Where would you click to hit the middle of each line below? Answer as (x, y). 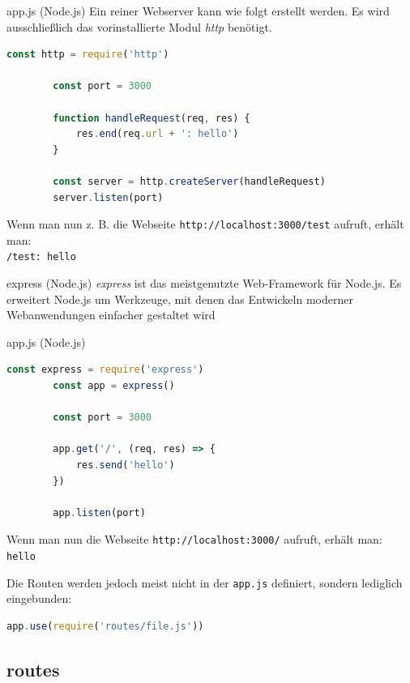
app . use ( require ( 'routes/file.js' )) (105, 626)
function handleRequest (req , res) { (152, 118)
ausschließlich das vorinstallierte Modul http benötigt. (139, 26)
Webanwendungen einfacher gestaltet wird (111, 315)
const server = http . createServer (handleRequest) (189, 181)
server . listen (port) (108, 197)
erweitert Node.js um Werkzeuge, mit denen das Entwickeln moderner (180, 299)
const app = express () (114, 386)
